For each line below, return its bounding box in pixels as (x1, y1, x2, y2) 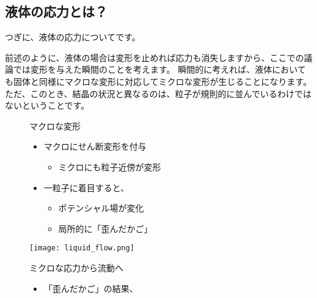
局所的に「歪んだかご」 (58, 222, 153, 234)
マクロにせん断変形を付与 (43, 140, 147, 153)
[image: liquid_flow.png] (29, 244, 134, 253)
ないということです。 (5, 99, 90, 112)
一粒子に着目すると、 (43, 181, 129, 194)
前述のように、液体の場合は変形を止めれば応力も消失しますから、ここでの (5, 51, 304, 64)
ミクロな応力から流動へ (29, 261, 123, 274)
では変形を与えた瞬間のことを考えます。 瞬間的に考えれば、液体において (13, 63, 306, 76)
